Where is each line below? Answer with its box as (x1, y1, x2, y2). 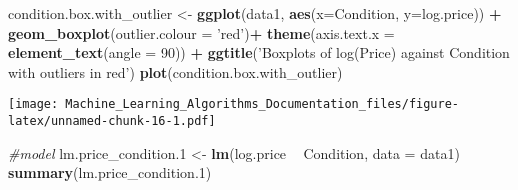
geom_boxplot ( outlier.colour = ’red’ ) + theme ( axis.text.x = (8, 22, 395, 43)
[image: (8, 97, 59, 112)
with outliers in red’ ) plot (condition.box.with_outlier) (8, 61, 343, 82)
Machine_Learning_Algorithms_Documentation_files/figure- (65, 97, 460, 112)
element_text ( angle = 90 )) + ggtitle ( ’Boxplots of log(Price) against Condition (8, 42, 510, 63)
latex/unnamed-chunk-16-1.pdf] (8, 114, 216, 129)
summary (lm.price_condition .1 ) (8, 162, 212, 183)
